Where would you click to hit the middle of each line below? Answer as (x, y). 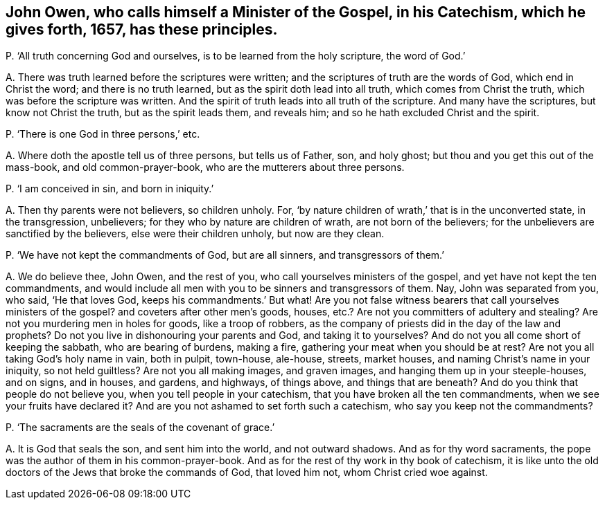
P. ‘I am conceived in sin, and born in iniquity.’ (110, 189)
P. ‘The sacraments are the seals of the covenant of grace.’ (140, 428)
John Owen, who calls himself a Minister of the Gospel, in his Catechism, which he (296, 12)
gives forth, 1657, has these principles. (142, 29)
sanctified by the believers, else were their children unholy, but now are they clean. (195, 234)
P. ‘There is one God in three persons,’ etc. (103, 134)
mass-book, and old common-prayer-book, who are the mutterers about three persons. (205, 167)
